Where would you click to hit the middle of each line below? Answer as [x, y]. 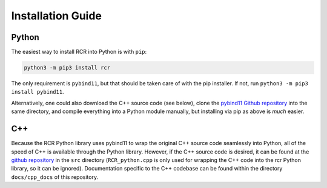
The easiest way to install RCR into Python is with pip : [79, 52]
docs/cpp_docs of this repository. [55, 177]
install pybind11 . [38, 92]
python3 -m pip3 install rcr [67, 68]
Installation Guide [57, 16]
